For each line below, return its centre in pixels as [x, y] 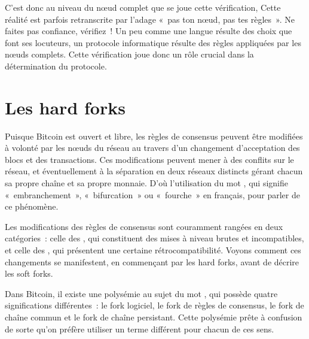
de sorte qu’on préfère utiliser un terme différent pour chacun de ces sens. [140, 329]
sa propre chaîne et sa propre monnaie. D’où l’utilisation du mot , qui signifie [146, 183]
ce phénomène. [32, 206]
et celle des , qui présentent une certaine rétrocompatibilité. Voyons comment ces [153, 250]
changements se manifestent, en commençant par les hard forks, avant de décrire [152, 261]
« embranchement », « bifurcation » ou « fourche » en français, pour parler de [152, 194]
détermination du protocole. [56, 66]
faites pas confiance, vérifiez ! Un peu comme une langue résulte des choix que [149, 31]
